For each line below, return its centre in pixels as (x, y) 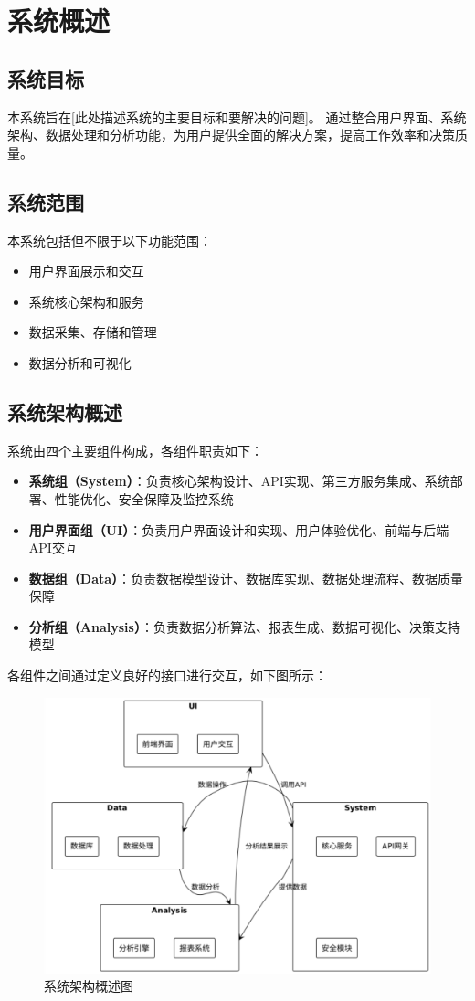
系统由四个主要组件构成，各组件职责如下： (135, 450)
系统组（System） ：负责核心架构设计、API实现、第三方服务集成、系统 (239, 481)
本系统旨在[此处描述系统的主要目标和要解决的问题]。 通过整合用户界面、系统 (237, 116)
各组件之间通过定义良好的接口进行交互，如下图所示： (167, 675)
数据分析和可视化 (80, 362)
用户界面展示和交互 (86, 271)
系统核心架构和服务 (86, 301)
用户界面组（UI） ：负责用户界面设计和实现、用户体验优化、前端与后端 (239, 529)
